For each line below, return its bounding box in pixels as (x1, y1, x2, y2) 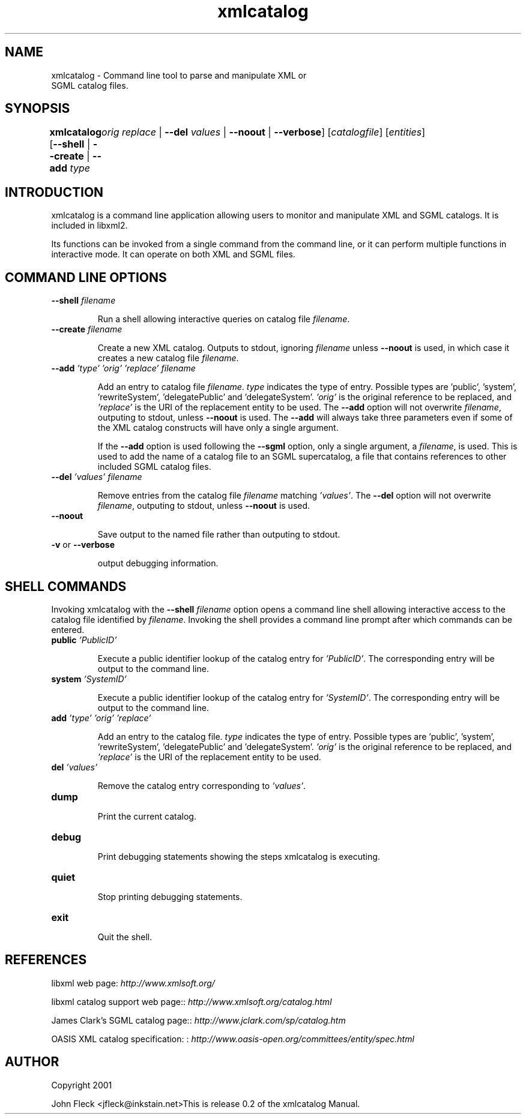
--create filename (51, 324, 122, 335)
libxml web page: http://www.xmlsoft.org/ (51, 977, 215, 988)
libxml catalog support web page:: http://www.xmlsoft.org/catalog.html (51, 996, 332, 1007)
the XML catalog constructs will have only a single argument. (97, 422, 339, 433)
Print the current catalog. (97, 811, 196, 821)
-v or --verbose (51, 539, 115, 550)
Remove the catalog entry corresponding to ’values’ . (97, 780, 306, 791)
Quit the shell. (97, 931, 153, 942)
